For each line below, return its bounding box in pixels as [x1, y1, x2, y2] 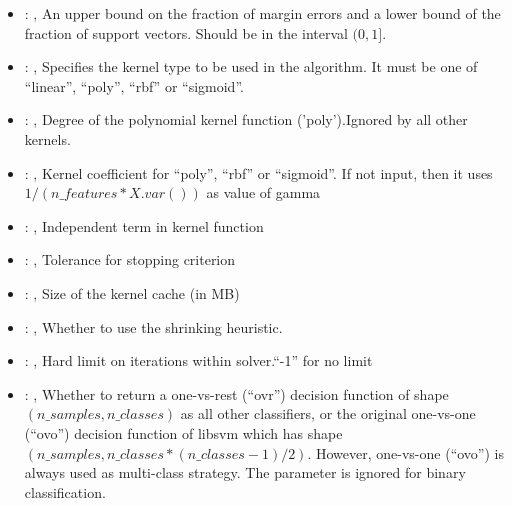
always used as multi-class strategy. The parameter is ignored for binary [24, 462, 466, 483]
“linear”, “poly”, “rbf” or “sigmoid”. [24, 75, 244, 96]
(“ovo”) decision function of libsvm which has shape [24, 422, 343, 443]
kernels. [24, 128, 71, 149]
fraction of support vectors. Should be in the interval [24, 22, 348, 43]
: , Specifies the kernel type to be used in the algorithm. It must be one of [24, 56, 478, 77]
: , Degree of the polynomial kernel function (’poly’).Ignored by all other [24, 109, 468, 130]
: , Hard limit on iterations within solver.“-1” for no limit [24, 350, 373, 371]
